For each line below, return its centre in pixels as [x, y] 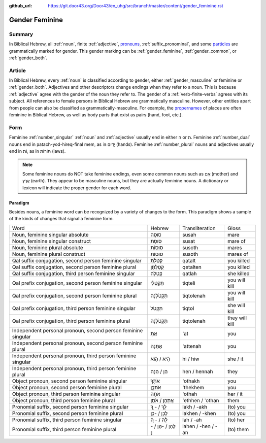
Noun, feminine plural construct [49, 254]
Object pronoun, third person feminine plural [64, 400]
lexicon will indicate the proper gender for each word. [77, 188]
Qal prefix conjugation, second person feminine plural [74, 296]
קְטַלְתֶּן [157, 267]
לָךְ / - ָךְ [159, 407]
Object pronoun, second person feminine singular [70, 381]
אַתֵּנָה [156, 346]
